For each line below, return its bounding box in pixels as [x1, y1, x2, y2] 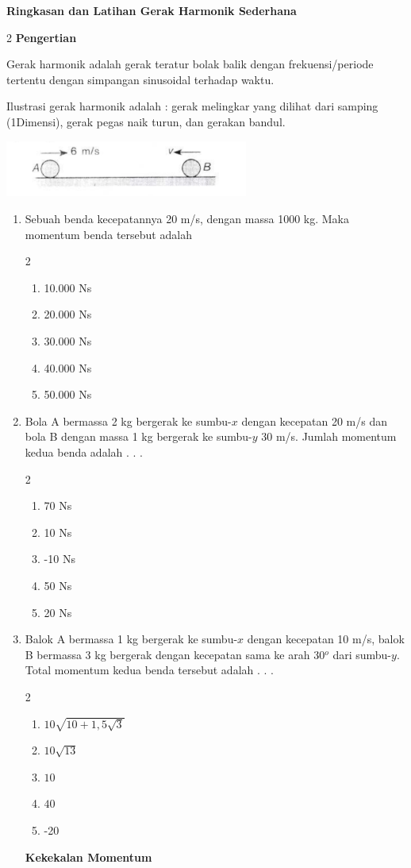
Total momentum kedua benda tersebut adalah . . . [25, 662, 274, 678]
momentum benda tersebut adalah [25, 226, 192, 242]
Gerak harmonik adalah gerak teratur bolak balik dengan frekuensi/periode [6, 56, 374, 72]
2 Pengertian [6, 29, 77, 45]
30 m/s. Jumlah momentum [261, 428, 397, 445]
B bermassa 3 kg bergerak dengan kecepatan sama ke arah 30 [25, 646, 325, 662]
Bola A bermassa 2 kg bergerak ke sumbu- [25, 412, 232, 429]
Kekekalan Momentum [25, 848, 152, 865]
